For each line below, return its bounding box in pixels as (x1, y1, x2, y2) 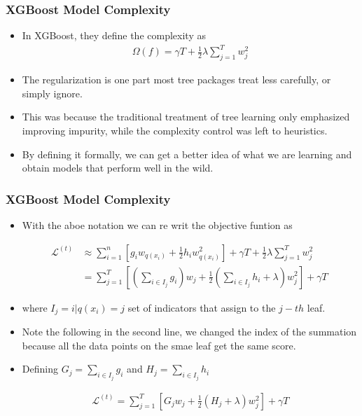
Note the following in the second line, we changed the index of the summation (22, 324, 357, 339)
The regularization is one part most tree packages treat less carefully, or (22, 72, 331, 87)
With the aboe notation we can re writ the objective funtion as (22, 217, 293, 232)
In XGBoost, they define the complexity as (22, 28, 206, 43)
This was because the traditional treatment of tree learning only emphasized (22, 109, 350, 124)
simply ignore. (22, 85, 83, 100)
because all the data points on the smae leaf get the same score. (22, 338, 296, 352)
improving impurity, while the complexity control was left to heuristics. (22, 123, 328, 137)
